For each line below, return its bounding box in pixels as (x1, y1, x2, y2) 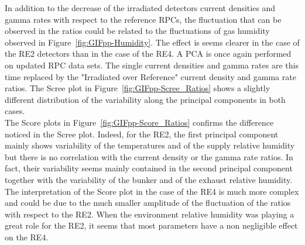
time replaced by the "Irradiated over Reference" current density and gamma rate (5, 70, 296, 82)
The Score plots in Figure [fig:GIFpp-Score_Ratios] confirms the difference (5, 116, 274, 128)
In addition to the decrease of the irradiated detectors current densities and (5, 2, 276, 13)
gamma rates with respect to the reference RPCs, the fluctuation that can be (5, 13, 282, 25)
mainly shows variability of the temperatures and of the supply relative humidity (5, 139, 295, 151)
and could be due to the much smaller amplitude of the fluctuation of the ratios (5, 196, 291, 209)
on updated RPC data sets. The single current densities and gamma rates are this (5, 58, 299, 71)
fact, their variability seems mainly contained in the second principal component (5, 162, 293, 174)
